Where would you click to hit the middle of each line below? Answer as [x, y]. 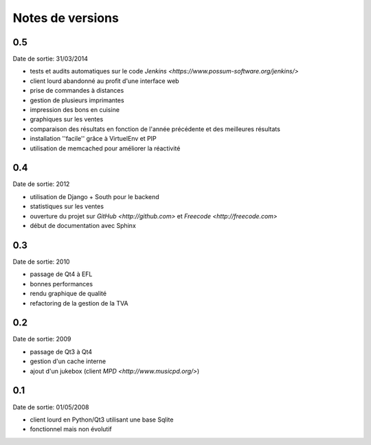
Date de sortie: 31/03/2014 [50, 59]
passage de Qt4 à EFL [61, 274]
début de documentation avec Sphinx [83, 226]
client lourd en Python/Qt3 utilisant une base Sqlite [102, 420]
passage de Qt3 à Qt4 [61, 352]
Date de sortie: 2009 [42, 339]
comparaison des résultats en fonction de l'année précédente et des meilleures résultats [155, 129]
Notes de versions [66, 18]
